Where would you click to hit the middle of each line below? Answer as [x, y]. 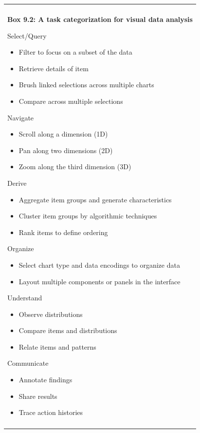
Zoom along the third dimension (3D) [75, 167]
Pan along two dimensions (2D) [66, 150]
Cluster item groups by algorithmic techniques [88, 216]
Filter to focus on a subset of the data [75, 52]
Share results [38, 396]
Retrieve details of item [54, 68]
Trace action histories [51, 412]
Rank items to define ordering [63, 232]
